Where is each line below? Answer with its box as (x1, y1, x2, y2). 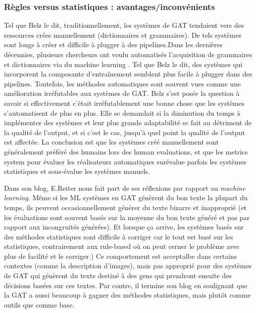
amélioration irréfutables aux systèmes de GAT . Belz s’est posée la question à (4, 88, 240, 98)
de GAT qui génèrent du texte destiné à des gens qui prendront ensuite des (4, 270, 232, 281)
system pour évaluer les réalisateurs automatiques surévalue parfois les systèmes (4, 156, 247, 166)
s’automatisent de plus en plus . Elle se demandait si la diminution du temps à (4, 107, 241, 118)
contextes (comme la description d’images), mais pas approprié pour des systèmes (4, 260, 252, 271)
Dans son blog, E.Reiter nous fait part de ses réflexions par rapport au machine (4, 182, 246, 193)
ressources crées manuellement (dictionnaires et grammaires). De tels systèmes (4, 29, 242, 40)
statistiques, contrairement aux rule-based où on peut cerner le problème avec (4, 241, 240, 251)
